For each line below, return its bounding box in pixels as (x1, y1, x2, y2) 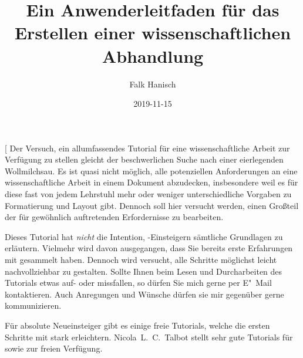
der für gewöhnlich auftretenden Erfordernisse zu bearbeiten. (5, 211, 224, 223)
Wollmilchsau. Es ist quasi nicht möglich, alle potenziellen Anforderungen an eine (5, 164, 298, 177)
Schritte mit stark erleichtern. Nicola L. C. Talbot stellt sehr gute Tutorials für (5, 330, 293, 343)
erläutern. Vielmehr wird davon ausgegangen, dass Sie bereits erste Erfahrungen (5, 242, 293, 254)
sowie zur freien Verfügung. (5, 342, 103, 354)
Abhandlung (102, 43, 204, 67)
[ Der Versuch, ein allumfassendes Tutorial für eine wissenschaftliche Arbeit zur (5, 141, 290, 154)
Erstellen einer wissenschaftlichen (14, 21, 291, 45)
